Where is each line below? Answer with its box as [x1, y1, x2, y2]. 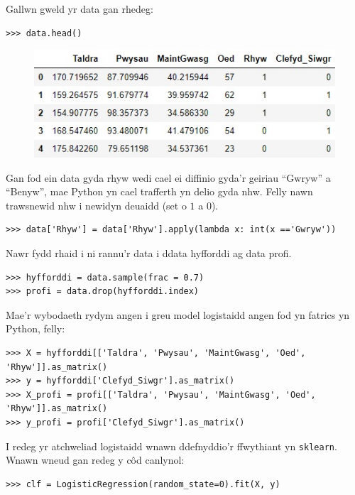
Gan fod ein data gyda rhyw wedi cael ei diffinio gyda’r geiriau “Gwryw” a [6, 170, 331, 185]
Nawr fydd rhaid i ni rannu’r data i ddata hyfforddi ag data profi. [6, 246, 292, 261]
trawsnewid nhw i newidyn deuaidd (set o [6, 197, 187, 212]
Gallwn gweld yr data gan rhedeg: [6, 1, 153, 16]
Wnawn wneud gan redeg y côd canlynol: [6, 452, 185, 467]
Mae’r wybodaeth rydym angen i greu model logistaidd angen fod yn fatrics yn [6, 307, 350, 322]
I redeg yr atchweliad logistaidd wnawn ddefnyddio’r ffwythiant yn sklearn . [6, 438, 337, 453]
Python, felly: [6, 321, 65, 336]
